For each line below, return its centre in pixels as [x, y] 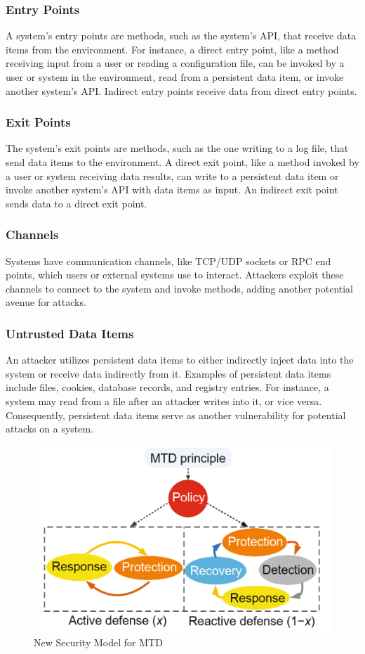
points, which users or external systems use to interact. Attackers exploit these [175, 275]
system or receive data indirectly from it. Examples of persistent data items [168, 373]
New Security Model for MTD [98, 642]
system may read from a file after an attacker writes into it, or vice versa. [164, 400]
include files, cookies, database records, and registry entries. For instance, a [167, 387]
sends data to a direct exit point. [77, 203]
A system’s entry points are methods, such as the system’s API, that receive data [181, 36]
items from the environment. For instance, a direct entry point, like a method [172, 49]
